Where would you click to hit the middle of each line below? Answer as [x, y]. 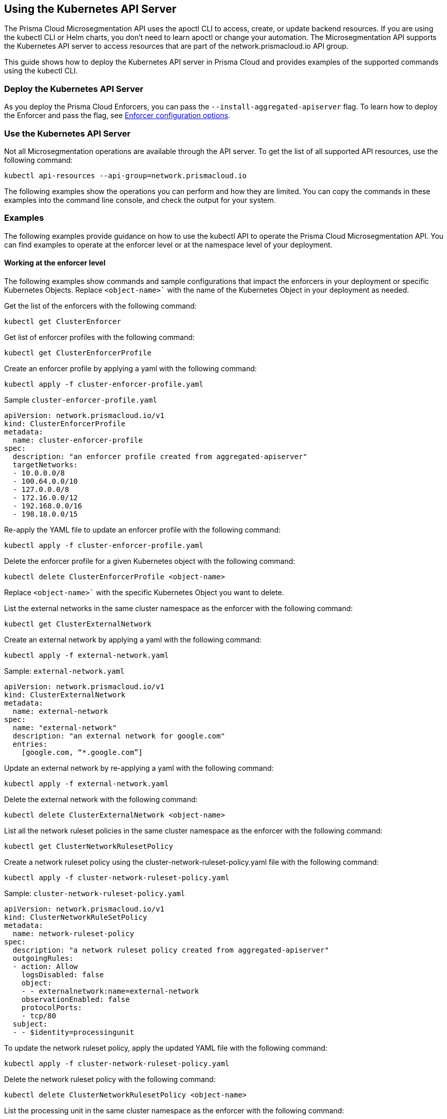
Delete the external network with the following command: [101, 799]
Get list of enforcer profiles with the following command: [99, 337]
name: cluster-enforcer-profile [78, 440]
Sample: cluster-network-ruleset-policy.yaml [95, 893]
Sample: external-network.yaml [64, 671]
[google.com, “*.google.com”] [82, 752]
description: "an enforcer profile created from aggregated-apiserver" [160, 456]
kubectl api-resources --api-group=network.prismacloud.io [126, 175]
